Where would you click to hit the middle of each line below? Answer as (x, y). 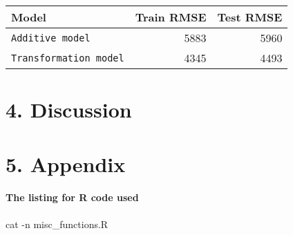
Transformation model (68, 58)
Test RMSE (250, 17)
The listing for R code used (72, 197)
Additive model (51, 38)
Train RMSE (171, 17)
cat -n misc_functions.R (57, 224)
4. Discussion (69, 110)
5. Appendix (66, 163)
